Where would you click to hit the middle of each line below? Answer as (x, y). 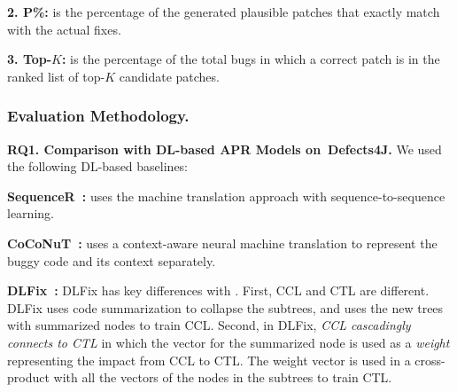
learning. (31, 213)
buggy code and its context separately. (112, 260)
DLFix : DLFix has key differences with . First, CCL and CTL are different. (218, 290)
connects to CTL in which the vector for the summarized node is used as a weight (228, 342)
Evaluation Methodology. (98, 116)
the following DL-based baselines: (98, 166)
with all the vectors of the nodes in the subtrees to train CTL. (223, 377)
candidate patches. (169, 76)
